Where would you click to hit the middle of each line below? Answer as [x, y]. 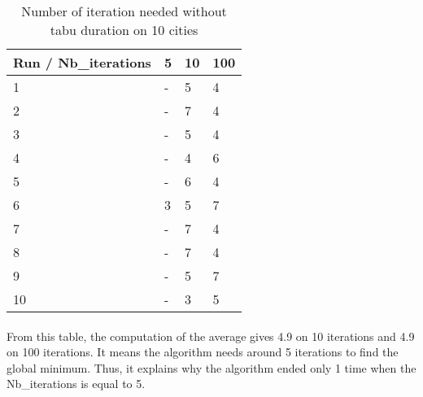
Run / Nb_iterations [82, 62]
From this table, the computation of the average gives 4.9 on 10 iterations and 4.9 [211, 336]
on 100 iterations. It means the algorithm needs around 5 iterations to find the [203, 352]
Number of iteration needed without [124, 11]
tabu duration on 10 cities [124, 30]
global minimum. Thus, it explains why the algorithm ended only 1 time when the [211, 367]
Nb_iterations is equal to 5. [76, 384]
